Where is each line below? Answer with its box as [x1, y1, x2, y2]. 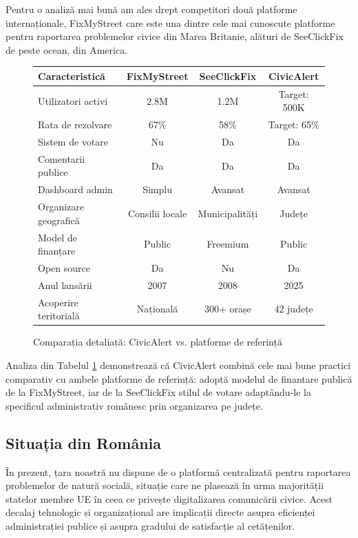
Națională [136, 301, 178, 316]
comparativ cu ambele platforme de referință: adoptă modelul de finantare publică [6, 371, 352, 386]
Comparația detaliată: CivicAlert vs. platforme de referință [33, 335, 282, 349]
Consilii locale [127, 206, 187, 220]
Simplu [143, 182, 172, 197]
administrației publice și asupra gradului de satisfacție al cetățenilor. [6, 518, 295, 532]
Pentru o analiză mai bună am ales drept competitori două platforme [6, 2, 297, 16]
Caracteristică [38, 68, 105, 83]
